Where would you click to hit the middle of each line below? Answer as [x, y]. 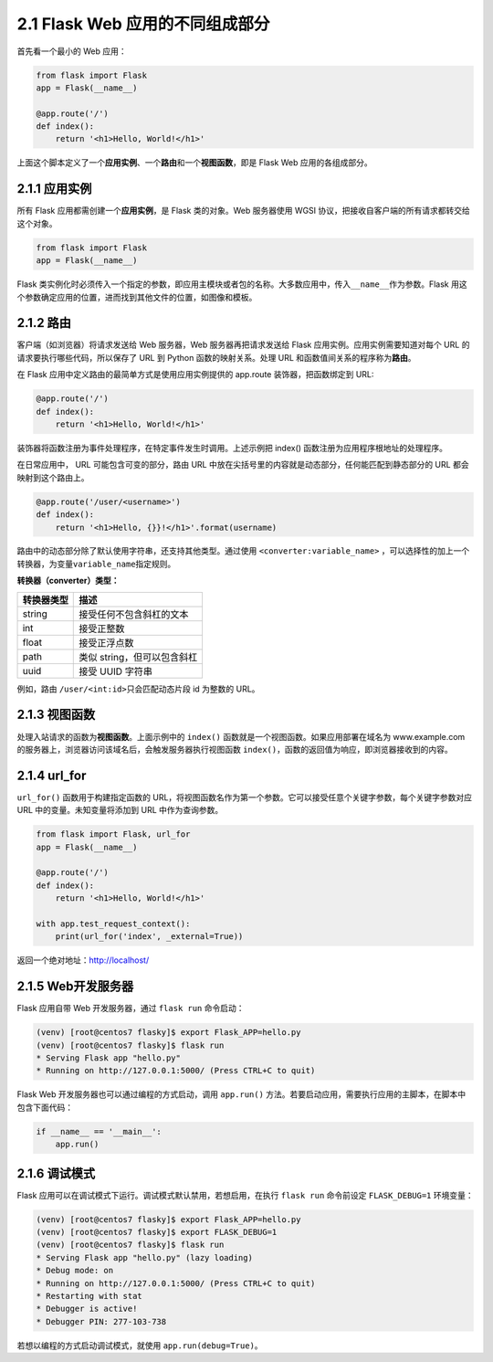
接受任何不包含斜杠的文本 [134, 614]
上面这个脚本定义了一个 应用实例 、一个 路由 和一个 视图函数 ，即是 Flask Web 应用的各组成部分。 [195, 163]
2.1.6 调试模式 [56, 1173]
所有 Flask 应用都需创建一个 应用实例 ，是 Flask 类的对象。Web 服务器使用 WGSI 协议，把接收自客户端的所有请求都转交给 [243, 211]
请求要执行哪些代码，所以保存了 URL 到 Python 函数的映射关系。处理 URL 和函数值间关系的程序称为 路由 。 [216, 357]
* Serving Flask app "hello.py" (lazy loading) [144, 1257]
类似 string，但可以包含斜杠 [138, 657]
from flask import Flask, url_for [113, 834]
